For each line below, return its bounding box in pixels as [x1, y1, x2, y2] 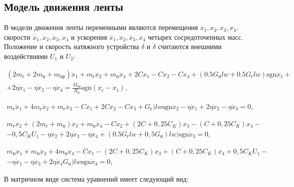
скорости [4, 31, 31, 42]
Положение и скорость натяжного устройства [4, 41, 139, 52]
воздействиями [4, 51, 48, 61]
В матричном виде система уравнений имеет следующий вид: [4, 173, 189, 184]
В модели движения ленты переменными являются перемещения [4, 22, 198, 32]
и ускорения [71, 31, 107, 42]
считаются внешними [158, 41, 222, 52]
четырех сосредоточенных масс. [148, 31, 243, 42]
